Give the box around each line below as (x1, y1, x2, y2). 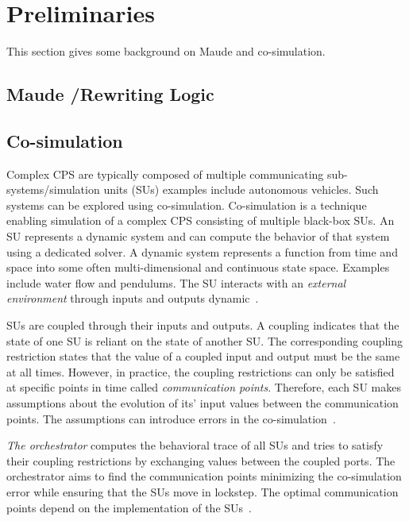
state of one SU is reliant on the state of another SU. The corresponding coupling (6, 332, 403, 349)
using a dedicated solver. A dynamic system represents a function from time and (6, 243, 398, 260)
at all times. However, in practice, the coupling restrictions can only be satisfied (6, 363, 395, 380)
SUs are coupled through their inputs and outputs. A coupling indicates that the (6, 317, 399, 334)
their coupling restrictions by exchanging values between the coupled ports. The (6, 452, 395, 469)
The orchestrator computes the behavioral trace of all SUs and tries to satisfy (6, 437, 384, 453)
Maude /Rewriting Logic (6, 82, 214, 106)
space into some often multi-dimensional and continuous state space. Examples (6, 259, 390, 276)
